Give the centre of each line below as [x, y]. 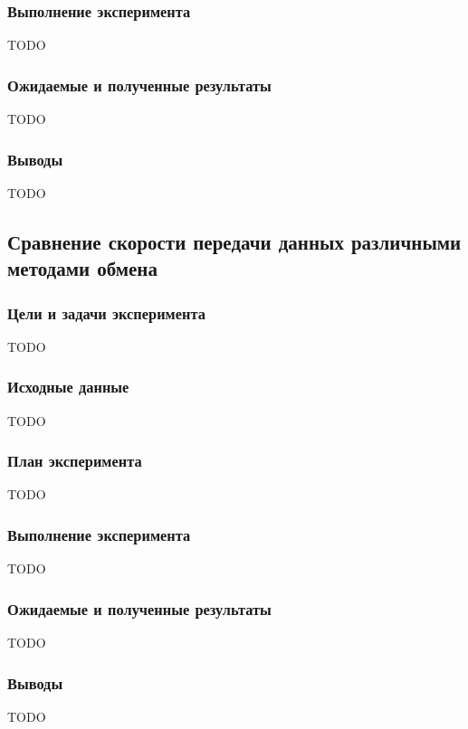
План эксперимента [75, 461]
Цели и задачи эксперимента [106, 312]
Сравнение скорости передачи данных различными [234, 241]
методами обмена [82, 268]
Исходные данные [68, 387]
